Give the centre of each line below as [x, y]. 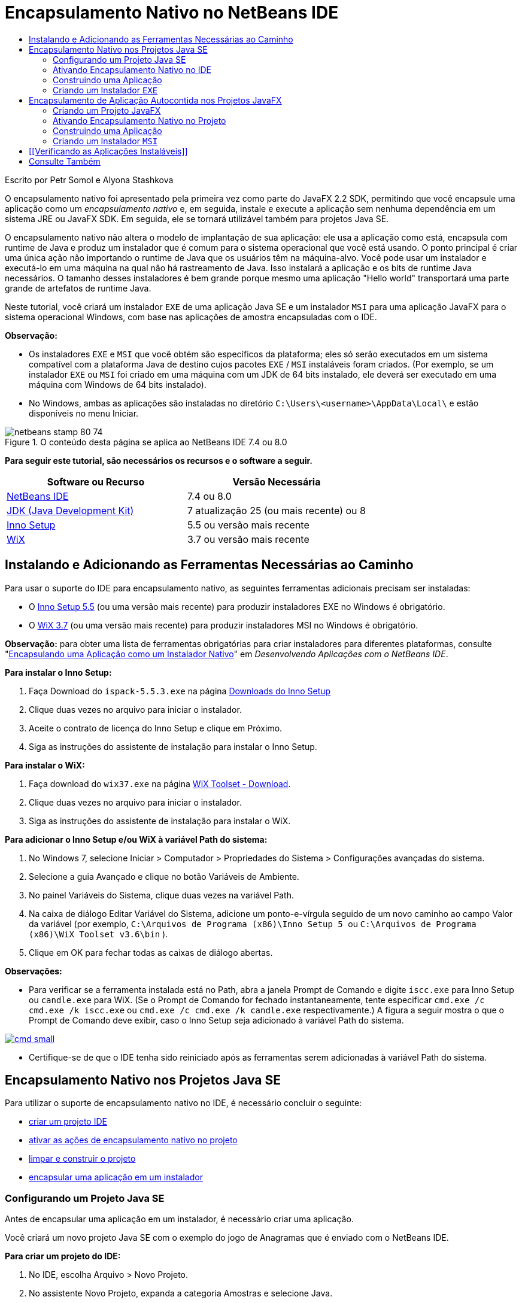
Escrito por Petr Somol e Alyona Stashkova [89, 180]
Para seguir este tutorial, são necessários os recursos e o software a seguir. [159, 460]
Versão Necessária [277, 482]
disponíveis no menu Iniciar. [84, 413]
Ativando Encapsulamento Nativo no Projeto [139, 120]
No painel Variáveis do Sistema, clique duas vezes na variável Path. [162, 895]
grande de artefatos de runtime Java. [78, 288]
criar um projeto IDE [68, 1122]
